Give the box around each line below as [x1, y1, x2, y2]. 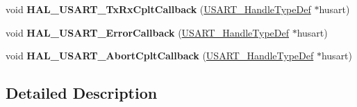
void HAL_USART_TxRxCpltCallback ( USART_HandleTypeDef [6, 2, 311, 16]
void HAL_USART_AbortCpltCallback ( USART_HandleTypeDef [6, 48, 314, 63]
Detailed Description [6, 82, 158, 104]
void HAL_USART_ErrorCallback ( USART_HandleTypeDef [6, 25, 289, 39]
